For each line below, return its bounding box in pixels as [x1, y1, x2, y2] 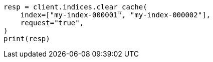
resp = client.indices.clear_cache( [4, 3, 147, 11]
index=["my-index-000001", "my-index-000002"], [20, 11, 211, 19]
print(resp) [4, 35, 50, 43]
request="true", [20, 19, 84, 27]
